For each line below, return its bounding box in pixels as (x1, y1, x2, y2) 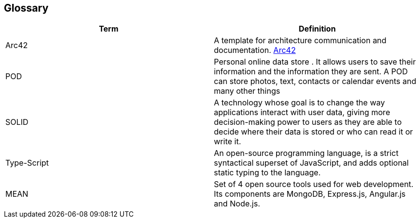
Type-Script (5, 158, 49, 168)
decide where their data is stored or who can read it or (214, 127, 413, 137)
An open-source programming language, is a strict (214, 148, 399, 158)
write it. (214, 137, 241, 147)
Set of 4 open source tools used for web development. (214, 179, 414, 189)
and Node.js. (214, 199, 261, 209)
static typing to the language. (214, 168, 321, 178)
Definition (298, 24, 336, 34)
